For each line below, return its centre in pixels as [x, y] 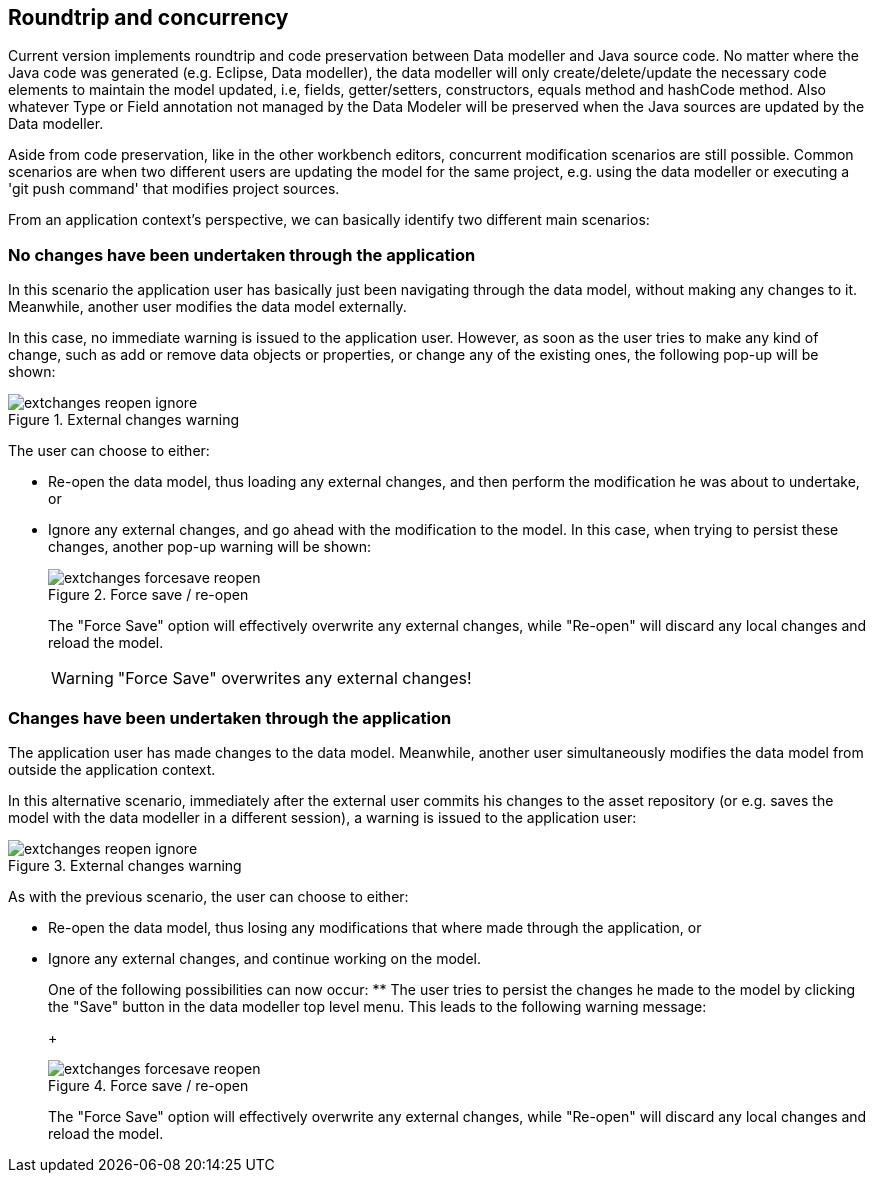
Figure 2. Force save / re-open [148, 595]
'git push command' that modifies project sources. [174, 189]
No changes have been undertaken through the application [242, 254]
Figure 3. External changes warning [125, 865]
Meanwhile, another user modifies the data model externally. [207, 307]
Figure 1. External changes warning [124, 420]
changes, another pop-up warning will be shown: [210, 547]
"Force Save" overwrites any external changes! [294, 678]
